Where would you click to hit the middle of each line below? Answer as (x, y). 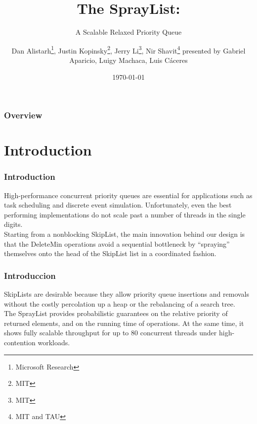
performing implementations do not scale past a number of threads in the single (125, 214)
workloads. (54, 343)
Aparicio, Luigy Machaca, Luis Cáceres (128, 60)
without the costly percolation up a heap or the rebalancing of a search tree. (120, 303)
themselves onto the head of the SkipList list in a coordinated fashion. (110, 253)
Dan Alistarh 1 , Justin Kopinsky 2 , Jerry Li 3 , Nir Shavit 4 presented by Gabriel (128, 50)
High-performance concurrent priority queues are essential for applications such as (128, 195)
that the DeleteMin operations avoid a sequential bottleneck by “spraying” (117, 243)
